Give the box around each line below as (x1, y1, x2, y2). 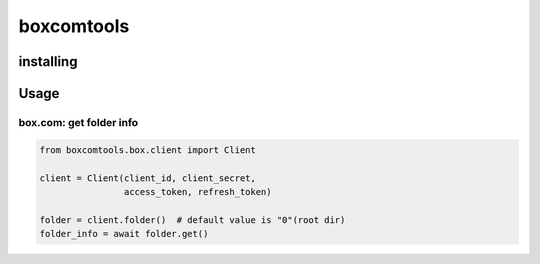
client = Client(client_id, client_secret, (39, 172, 257, 184)
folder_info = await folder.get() (39, 228, 209, 240)
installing (18, 53, 78, 70)
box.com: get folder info (18, 115, 139, 129)
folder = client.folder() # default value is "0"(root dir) (39, 214, 346, 225)
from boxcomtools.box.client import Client (39, 144, 257, 155)
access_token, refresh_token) (123, 186, 272, 197)
